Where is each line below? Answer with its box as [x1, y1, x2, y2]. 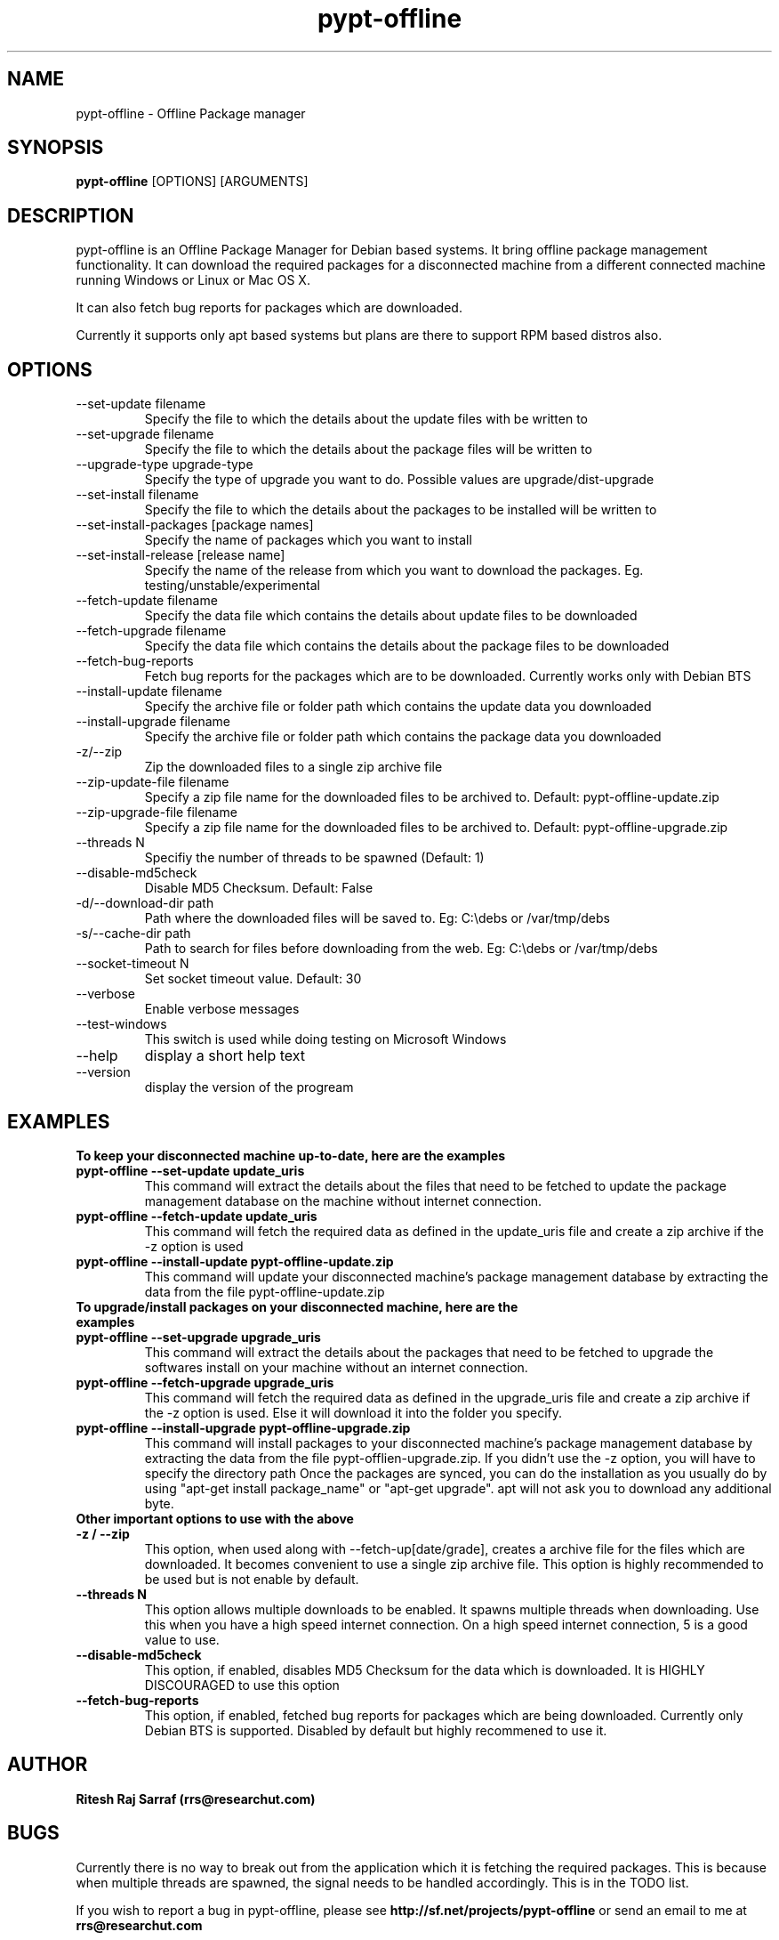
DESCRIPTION [7, 204, 134, 227]
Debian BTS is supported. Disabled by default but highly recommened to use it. [144, 1722, 607, 1738]
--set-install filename [76, 487, 199, 503]
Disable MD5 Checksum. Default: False [144, 880, 373, 896]
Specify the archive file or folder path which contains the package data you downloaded [144, 729, 662, 745]
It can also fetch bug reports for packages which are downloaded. [76, 300, 462, 316]
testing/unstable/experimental [144, 578, 320, 594]
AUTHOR [7, 1753, 88, 1776]
